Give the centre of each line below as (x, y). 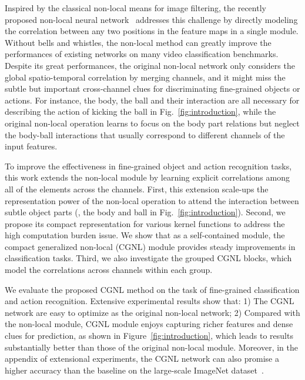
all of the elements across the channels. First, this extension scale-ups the (137, 189)
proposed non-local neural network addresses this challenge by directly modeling (151, 19)
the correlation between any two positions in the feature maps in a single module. (152, 31)
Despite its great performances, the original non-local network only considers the (150, 65)
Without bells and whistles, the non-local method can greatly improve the (138, 42)
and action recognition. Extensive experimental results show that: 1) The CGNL (150, 301)
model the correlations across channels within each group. (109, 270)
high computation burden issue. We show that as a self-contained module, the (145, 235)
